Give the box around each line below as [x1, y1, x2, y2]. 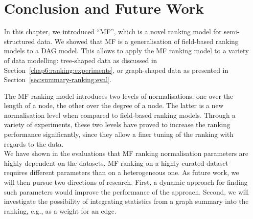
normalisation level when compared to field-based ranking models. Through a [4, 109, 236, 120]
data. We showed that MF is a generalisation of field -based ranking [37, 36, 239, 46]
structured [4, 36, 35, 46]
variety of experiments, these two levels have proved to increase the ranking [4, 119, 230, 130]
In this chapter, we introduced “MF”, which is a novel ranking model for [4, 26, 222, 37]
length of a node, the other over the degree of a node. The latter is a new [4, 100, 224, 110]
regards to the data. [4, 138, 64, 149]
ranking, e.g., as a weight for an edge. [4, 205, 116, 216]
